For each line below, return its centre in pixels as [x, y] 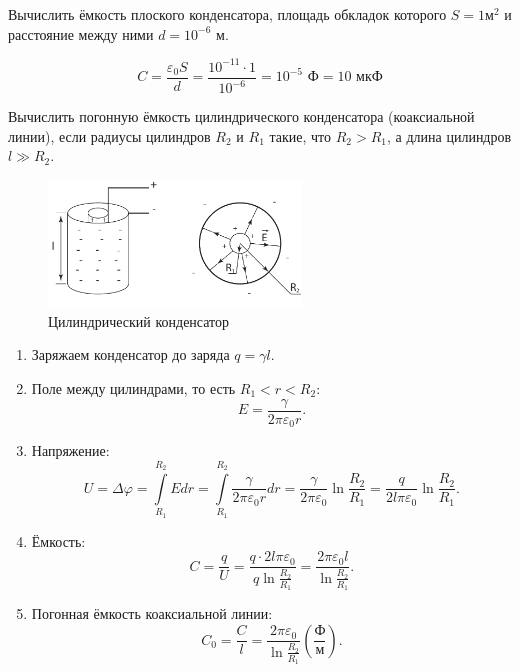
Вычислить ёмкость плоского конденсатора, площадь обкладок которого [227, 14]
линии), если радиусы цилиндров [109, 135]
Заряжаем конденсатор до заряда [130, 354]
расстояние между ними [81, 33]
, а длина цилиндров [449, 135]
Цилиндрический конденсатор [139, 320]
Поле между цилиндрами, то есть [133, 387]
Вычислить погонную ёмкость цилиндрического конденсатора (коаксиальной [241, 116]
